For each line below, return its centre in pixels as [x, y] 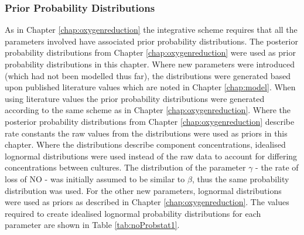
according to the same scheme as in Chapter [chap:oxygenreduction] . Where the [148, 110]
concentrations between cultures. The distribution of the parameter [125, 167]
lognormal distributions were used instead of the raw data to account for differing [151, 156]
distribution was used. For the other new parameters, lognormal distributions [143, 190]
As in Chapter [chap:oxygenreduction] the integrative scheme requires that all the [151, 30]
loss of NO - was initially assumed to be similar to [95, 178]
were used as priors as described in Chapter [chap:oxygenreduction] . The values [147, 202]
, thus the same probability [240, 178]
